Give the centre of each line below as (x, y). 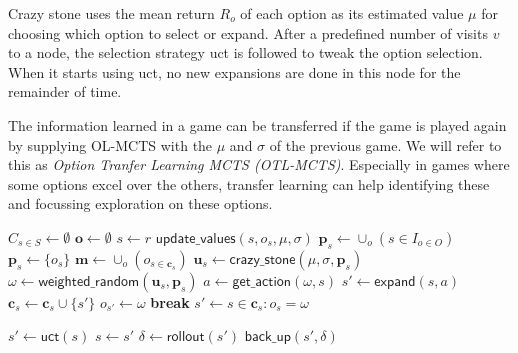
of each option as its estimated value (352, 13)
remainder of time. (65, 91)
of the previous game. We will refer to (385, 144)
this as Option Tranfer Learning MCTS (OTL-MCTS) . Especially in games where (259, 164)
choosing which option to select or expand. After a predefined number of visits (248, 32)
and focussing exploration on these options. (140, 203)
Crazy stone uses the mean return (111, 13)
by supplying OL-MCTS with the (110, 144)
